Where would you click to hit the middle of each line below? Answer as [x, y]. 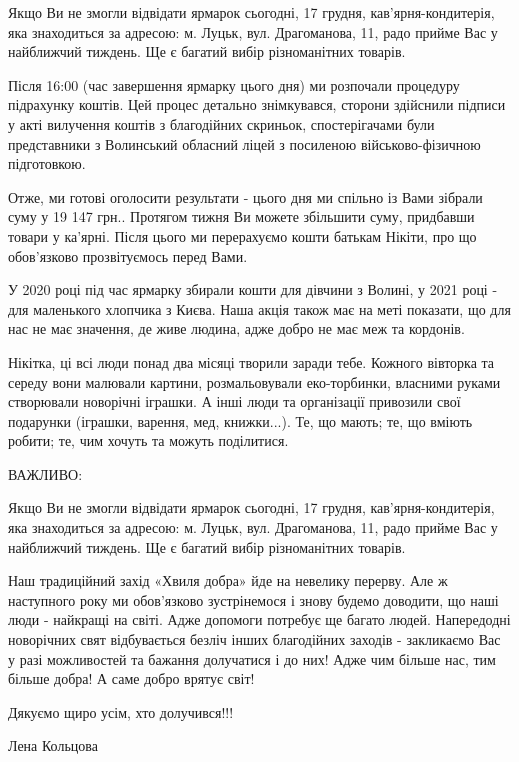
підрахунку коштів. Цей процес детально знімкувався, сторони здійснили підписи [257, 104]
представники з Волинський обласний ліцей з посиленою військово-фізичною [244, 143]
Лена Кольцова [53, 745]
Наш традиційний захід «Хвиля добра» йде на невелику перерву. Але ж [228, 580]
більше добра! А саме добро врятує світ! [131, 678]
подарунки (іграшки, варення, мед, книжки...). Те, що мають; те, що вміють [240, 420]
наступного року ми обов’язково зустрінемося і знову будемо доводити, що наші [253, 599]
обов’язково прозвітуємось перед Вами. [128, 255]
